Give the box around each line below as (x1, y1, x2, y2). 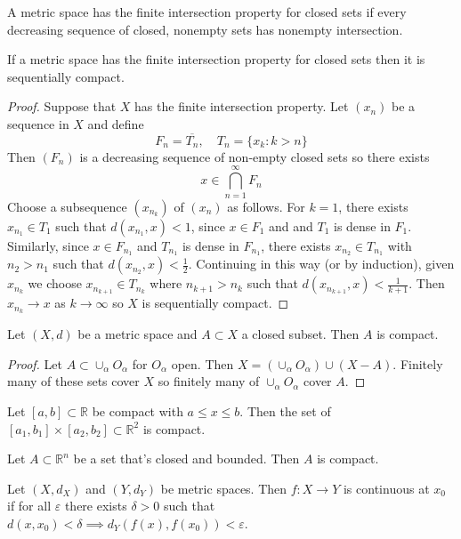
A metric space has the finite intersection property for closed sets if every (7, 3, 407, 20)
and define (87, 114, 144, 133)
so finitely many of (158, 372, 260, 390)
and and (268, 216, 313, 235)
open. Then (171, 354, 234, 373)
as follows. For (227, 197, 305, 215)
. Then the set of (239, 402, 331, 420)
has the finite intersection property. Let (134, 97, 349, 116)
